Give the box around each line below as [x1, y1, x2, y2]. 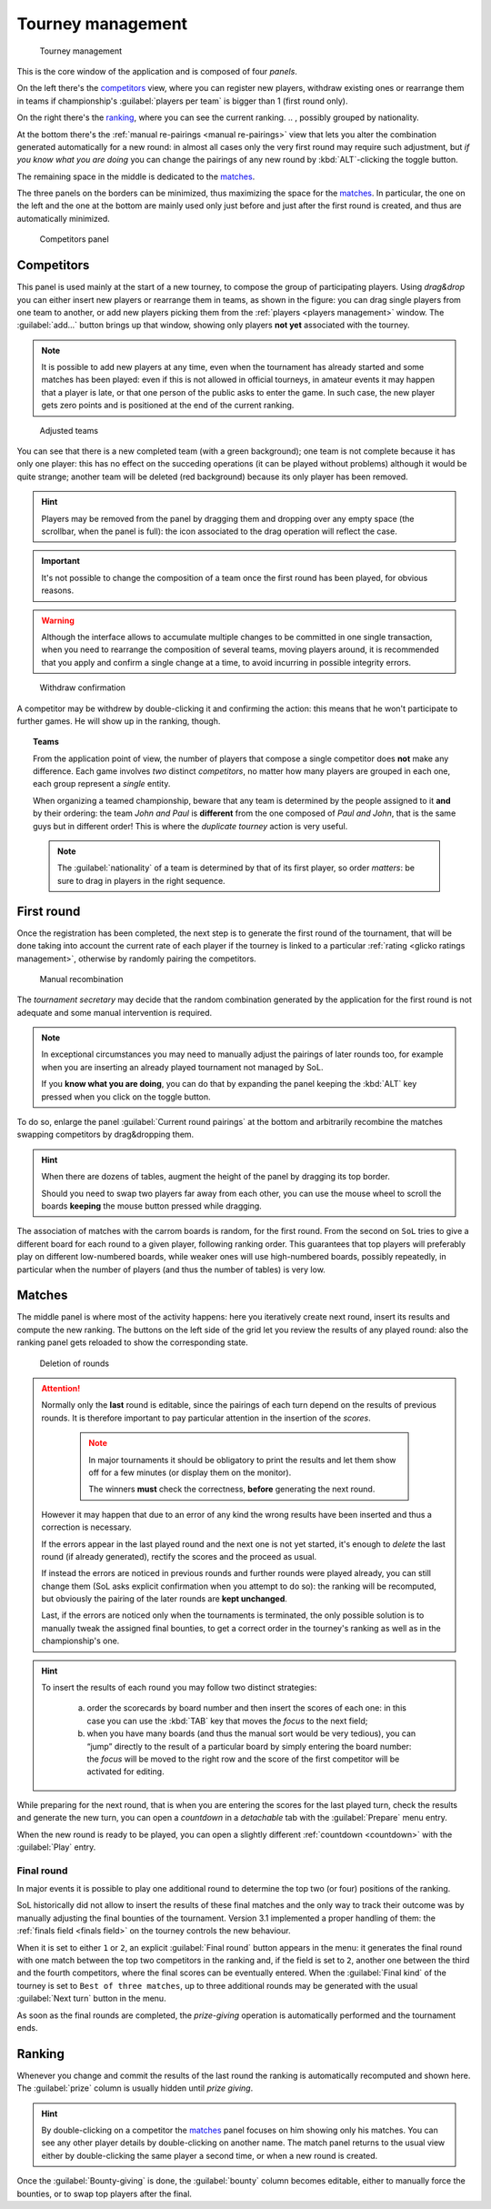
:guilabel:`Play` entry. [16, 1842, 96, 1853]
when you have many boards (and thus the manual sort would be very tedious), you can [86, 1728, 416, 1739]
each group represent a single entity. [33, 778, 171, 789]
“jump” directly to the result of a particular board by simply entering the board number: [86, 1741, 412, 1752]
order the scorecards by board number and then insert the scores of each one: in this [86, 1702, 406, 1713]
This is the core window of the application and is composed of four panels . [16, 65, 297, 76]
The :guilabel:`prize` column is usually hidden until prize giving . [16, 2083, 254, 2094]
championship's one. [41, 1635, 120, 1646]
